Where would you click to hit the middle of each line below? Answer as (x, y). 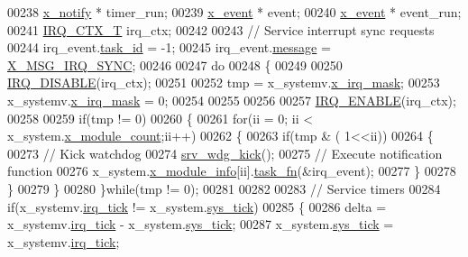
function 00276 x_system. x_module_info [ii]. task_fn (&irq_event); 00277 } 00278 (232, 171)
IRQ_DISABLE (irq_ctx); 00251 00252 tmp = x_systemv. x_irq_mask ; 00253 (224, 83)
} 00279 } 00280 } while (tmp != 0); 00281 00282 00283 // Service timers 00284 (224, 188)
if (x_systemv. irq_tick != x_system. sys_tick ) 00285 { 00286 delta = (197, 206)
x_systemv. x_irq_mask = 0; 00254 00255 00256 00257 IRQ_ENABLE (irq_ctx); (232, 100)
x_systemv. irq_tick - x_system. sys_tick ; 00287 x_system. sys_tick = (201, 224)
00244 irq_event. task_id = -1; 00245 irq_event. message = (169, 47)
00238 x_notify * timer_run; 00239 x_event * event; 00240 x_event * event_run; (234, 12)
